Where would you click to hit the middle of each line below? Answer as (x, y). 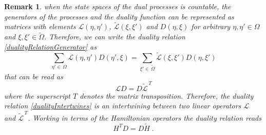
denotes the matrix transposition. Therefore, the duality (167, 95)
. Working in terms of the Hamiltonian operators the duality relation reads (145, 117)
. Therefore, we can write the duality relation (115, 37)
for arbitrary (211, 26)
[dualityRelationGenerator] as (50, 46)
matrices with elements (40, 26)
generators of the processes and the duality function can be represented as (119, 16)
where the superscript (37, 95)
